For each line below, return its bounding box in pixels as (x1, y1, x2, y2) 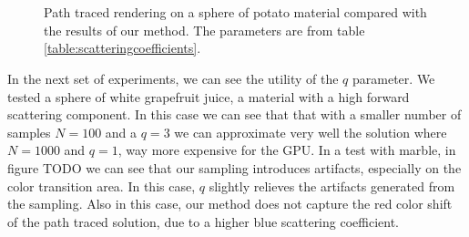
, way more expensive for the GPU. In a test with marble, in (117, 140, 456, 160)
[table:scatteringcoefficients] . (44, 38, 201, 57)
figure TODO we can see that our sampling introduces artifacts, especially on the (7, 158, 462, 177)
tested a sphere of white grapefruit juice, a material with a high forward (7, 87, 410, 106)
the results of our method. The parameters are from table (44, 20, 365, 39)
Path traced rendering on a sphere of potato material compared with (44, 3, 427, 22)
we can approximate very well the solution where (174, 122, 447, 141)
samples (7, 122, 51, 141)
